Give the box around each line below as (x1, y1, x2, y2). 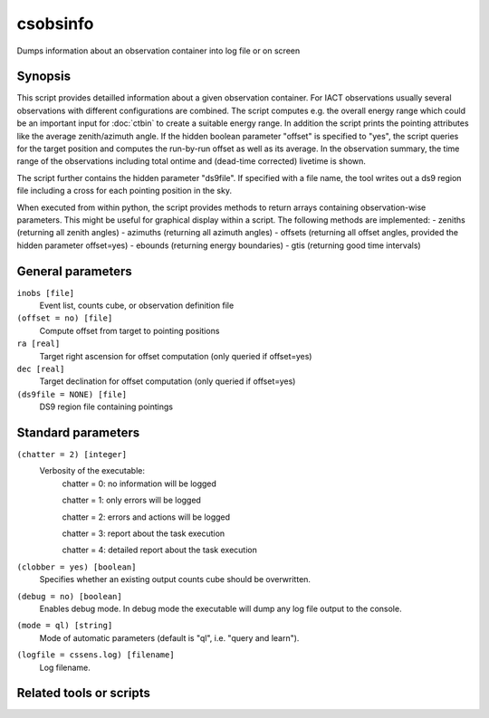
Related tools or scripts (16, 685, 151, 701)
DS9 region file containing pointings (39, 401, 174, 412)
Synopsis (16, 69, 72, 84)
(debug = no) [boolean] (16, 591, 122, 601)
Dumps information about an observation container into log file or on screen (16, 45, 301, 56)
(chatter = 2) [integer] (16, 449, 127, 460)
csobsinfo (16, 14, 94, 34)
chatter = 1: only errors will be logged (62, 494, 201, 506)
